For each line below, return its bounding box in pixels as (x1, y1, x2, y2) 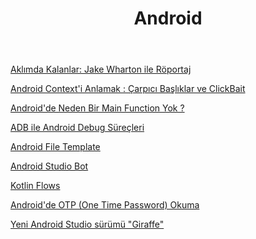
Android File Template (10, 141, 101, 153)
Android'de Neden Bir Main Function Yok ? (10, 102, 185, 114)
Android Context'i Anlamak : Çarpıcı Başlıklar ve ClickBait (10, 83, 246, 95)
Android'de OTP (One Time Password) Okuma (10, 199, 200, 211)
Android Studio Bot (10, 160, 89, 172)
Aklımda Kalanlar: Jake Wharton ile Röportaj (10, 63, 192, 76)
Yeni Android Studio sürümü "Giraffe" (10, 218, 165, 231)
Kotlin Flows (10, 180, 61, 192)
